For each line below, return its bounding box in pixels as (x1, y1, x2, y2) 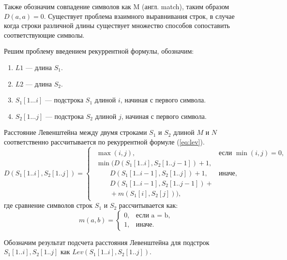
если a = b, (136, 212, 170, 219)
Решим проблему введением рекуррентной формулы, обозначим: (4, 46, 194, 56)
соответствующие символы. (4, 29, 85, 40)
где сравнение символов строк (4, 200, 93, 210)
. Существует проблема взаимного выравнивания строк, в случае (44, 11, 235, 21)
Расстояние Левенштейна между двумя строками (4, 127, 147, 137)
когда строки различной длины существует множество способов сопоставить (4, 20, 230, 30)
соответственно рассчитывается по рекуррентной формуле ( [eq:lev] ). (4, 136, 205, 146)
